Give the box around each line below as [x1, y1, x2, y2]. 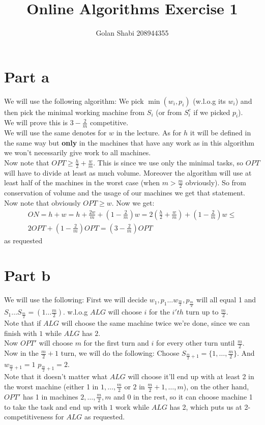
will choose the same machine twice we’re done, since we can [61, 318, 250, 328]
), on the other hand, [183, 381, 249, 391]
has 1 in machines [22, 391, 78, 402]
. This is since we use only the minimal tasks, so [93, 157, 244, 168]
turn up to [186, 306, 219, 317]
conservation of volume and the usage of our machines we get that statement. [4, 187, 245, 198]
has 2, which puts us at [169, 401, 242, 412]
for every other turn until [156, 337, 235, 348]
